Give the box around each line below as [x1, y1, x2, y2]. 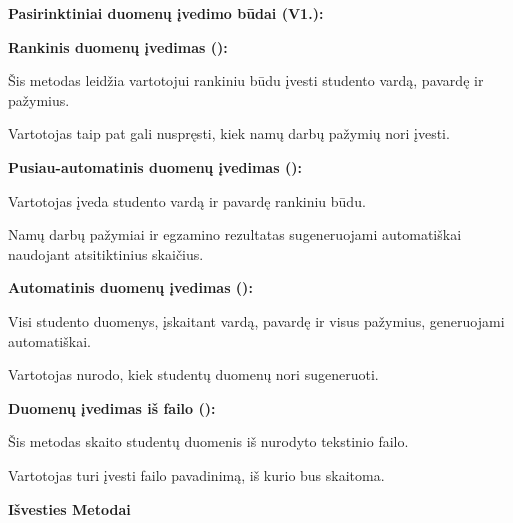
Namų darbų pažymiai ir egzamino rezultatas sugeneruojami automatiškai [8, 224, 462, 245]
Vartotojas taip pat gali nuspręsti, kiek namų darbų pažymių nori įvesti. [8, 123, 450, 144]
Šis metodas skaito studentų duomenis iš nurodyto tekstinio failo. [8, 431, 409, 452]
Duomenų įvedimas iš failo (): [8, 397, 216, 418]
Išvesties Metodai [8, 498, 131, 519]
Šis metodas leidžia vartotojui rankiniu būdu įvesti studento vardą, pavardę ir [8, 70, 484, 91]
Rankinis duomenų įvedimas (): [8, 36, 228, 57]
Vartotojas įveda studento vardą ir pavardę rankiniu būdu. [8, 190, 366, 211]
